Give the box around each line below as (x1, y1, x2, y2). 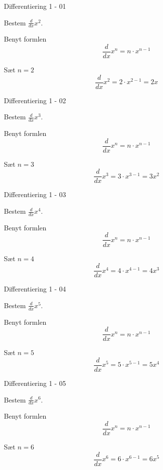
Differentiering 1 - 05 (4, 378, 66, 388)
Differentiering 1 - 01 (4, 1, 66, 11)
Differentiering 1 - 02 (4, 95, 66, 105)
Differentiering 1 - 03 (4, 189, 66, 200)
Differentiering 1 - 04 (4, 284, 66, 294)
